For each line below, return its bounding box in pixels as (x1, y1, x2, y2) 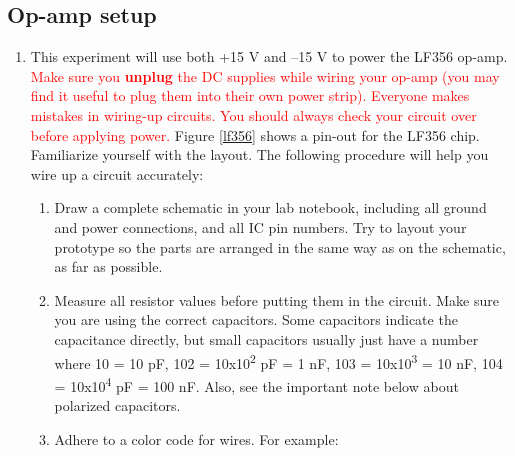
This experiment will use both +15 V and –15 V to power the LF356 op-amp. (30, 46, 508, 67)
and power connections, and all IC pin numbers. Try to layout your (54, 216, 467, 237)
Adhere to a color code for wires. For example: (54, 428, 339, 449)
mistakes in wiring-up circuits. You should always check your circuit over (30, 104, 477, 125)
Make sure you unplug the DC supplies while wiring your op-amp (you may (30, 65, 500, 86)
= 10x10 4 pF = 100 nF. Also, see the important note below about (54, 372, 459, 396)
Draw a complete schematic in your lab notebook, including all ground (54, 197, 487, 218)
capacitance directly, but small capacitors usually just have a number (54, 328, 479, 349)
